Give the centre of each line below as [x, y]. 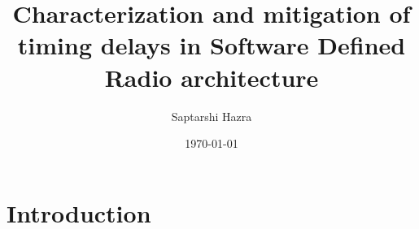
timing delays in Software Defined [212, 45]
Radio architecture [212, 77]
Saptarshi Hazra [212, 116]
